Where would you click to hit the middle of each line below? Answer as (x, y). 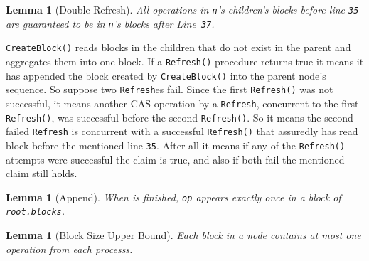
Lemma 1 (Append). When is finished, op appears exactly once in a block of (173, 197)
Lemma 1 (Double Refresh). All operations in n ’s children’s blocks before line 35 (182, 9)
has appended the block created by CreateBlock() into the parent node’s (166, 75)
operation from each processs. (69, 249)
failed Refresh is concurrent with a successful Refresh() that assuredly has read (182, 131)
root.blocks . (36, 211)
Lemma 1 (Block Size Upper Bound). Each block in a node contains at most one (183, 235)
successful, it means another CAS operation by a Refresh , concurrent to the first (182, 103)
